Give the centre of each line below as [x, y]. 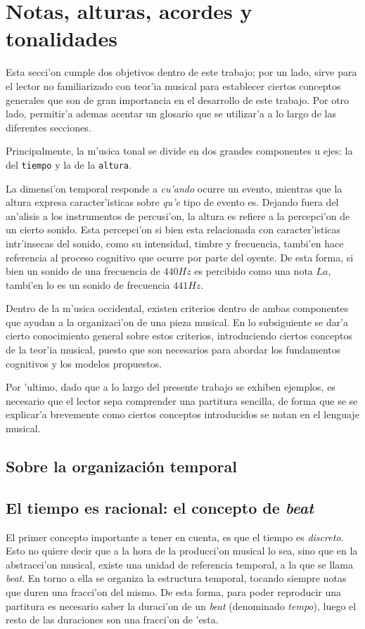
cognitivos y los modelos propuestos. [84, 363]
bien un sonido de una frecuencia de [83, 271]
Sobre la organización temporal [121, 466]
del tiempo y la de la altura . [69, 164]
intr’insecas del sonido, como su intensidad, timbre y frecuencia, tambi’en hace [175, 243]
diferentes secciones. [49, 127]
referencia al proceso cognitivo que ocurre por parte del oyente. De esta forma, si [180, 257]
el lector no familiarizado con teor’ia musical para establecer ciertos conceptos [173, 85]
